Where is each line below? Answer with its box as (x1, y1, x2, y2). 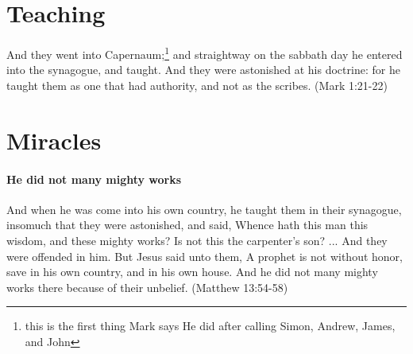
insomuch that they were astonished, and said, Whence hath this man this (6, 216, 369, 233)
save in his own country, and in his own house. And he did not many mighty (6, 263, 378, 280)
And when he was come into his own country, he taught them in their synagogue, (6, 200, 402, 217)
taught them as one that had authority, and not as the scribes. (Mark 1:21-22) (6, 76, 388, 93)
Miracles (6, 123, 102, 156)
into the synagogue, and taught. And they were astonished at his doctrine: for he (6, 61, 400, 78)
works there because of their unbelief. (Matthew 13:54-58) (6, 278, 288, 295)
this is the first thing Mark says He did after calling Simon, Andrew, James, (25, 317, 396, 334)
